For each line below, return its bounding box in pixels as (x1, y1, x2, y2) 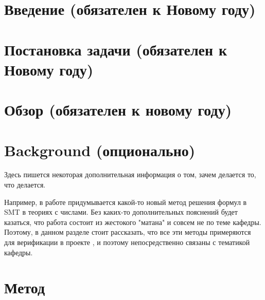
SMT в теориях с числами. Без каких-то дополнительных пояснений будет (4, 207, 238, 217)
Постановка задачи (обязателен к (4, 39, 227, 60)
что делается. (4, 179, 46, 190)
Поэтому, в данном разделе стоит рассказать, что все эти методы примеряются (4, 227, 251, 237)
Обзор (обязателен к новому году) (4, 99, 232, 120)
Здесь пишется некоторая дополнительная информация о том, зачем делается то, (4, 169, 256, 180)
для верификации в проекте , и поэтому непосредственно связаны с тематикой (4, 237, 250, 247)
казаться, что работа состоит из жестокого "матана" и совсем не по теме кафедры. (4, 216, 261, 227)
